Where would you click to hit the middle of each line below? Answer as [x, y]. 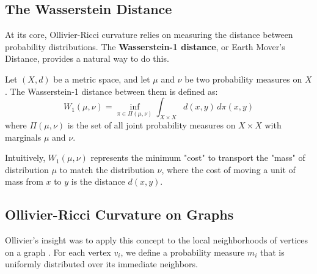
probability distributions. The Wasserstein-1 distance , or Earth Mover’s [145, 46]
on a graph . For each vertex [58, 252]
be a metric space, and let [102, 79]
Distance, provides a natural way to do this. [87, 58]
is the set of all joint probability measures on [151, 124]
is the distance [98, 181]
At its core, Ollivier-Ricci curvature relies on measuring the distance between [149, 35]
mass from [24, 181]
